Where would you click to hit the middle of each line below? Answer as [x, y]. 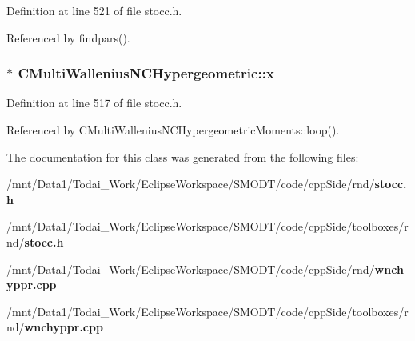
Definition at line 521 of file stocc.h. [94, 10]
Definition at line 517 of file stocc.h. [94, 103]
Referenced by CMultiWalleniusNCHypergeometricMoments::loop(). [173, 130]
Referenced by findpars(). [68, 37]
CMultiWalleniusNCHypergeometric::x [146, 73]
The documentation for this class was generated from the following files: [183, 156]
